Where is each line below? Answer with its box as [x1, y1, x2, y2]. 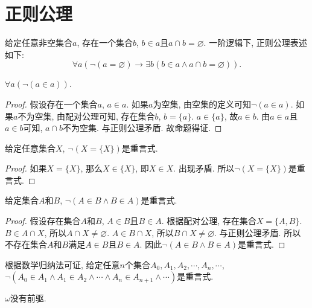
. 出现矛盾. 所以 [173, 162, 235, 175]
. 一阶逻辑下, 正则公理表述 [203, 36, 307, 49]
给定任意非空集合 [5, 36, 72, 49]
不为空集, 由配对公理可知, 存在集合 [18, 109, 155, 122]
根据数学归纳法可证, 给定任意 [5, 258, 120, 271]
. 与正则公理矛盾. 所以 [214, 226, 301, 239]
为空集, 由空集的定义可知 [153, 97, 251, 110]
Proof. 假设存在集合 [5, 214, 81, 227]
